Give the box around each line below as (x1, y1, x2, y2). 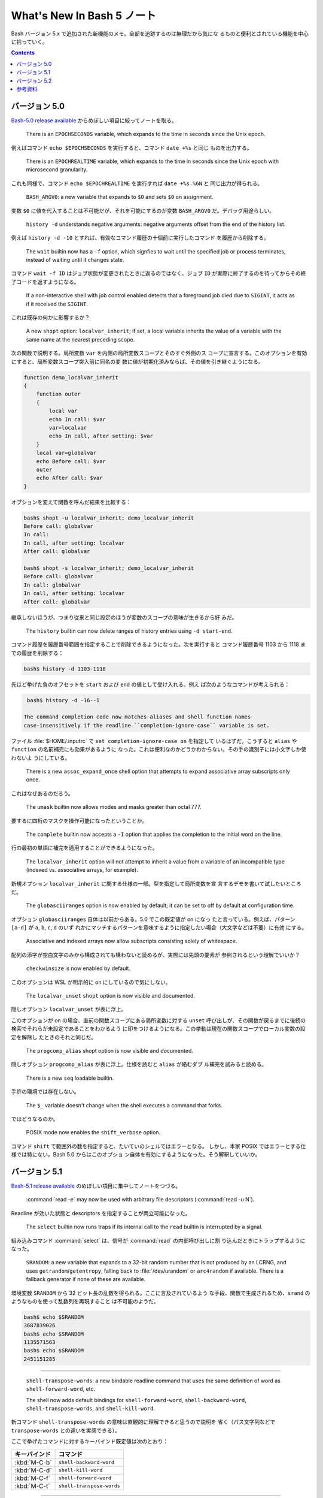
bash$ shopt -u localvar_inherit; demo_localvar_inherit (23, 514, 194, 521)
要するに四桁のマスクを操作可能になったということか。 (11, 817, 148, 824)
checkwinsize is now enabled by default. (26, 965, 131, 972)
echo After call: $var (36, 475, 103, 482)
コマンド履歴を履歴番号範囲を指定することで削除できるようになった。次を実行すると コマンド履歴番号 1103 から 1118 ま (11, 641, 306, 648)
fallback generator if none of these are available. (26, 1276, 146, 1283)
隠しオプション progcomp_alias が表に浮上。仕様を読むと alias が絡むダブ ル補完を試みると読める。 (11, 1061, 267, 1068)
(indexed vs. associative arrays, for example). (26, 866, 138, 874)
